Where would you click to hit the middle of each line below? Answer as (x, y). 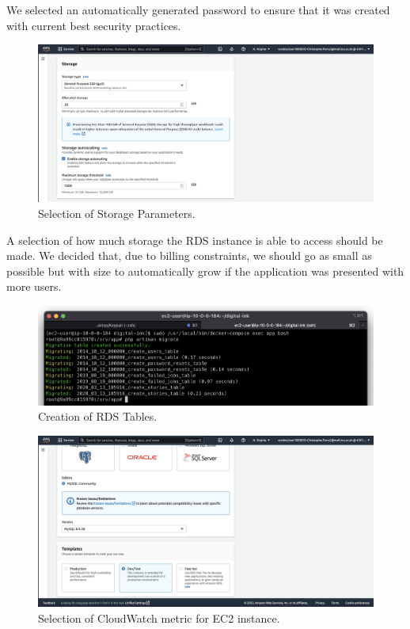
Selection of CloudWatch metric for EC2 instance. (159, 618)
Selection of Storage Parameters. (117, 213)
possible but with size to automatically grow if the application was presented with (205, 271)
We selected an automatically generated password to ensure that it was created (198, 10)
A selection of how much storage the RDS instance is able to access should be (195, 240)
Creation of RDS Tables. (98, 416)
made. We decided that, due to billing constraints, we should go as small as (189, 255)
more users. (34, 286)
